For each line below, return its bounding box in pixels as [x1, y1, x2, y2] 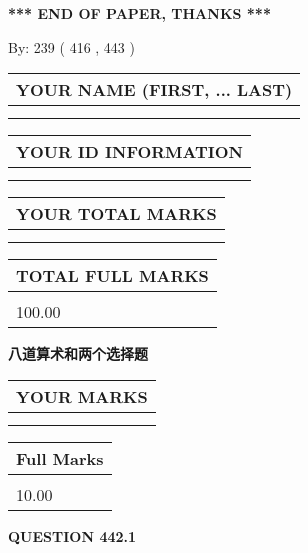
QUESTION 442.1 [8, 525, 137, 546]
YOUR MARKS [16, 384, 148, 408]
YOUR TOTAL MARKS [16, 202, 217, 226]
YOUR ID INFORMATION [16, 140, 243, 164]
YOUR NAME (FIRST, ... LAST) [16, 78, 293, 102]
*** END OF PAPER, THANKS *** [8, 3, 271, 23]
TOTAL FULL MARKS [16, 264, 209, 288]
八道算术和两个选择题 [8, 343, 148, 364]
